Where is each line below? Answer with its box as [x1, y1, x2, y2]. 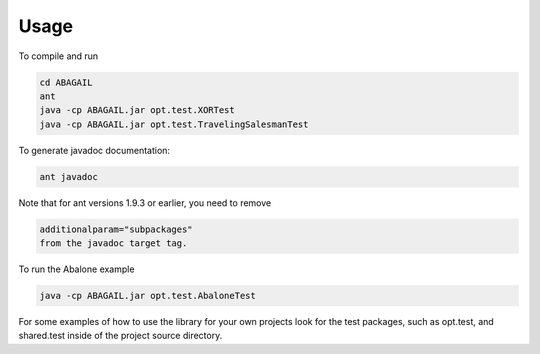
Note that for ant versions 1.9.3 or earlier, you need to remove [18, 196, 272, 209]
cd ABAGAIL [39, 76, 93, 88]
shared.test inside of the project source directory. [18, 330, 223, 342]
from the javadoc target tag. [39, 238, 188, 249]
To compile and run [18, 50, 99, 62]
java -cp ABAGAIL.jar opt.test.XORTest [39, 105, 235, 116]
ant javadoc [39, 171, 99, 182]
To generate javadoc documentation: [18, 144, 170, 156]
